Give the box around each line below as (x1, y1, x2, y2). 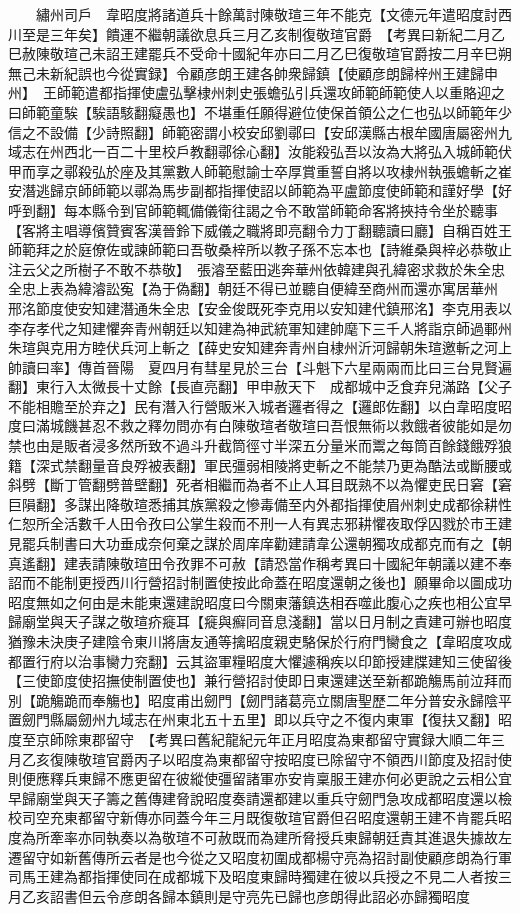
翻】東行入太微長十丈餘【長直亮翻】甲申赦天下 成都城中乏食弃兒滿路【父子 (8, 376, 512, 397)
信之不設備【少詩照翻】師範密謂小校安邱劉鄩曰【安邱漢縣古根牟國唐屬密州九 (8, 121, 512, 142)
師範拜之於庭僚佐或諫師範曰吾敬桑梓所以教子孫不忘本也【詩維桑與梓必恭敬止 (8, 239, 512, 260)
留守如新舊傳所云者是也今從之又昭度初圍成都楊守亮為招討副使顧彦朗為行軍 (21, 846, 512, 867)
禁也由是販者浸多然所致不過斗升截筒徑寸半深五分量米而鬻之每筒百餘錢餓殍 (8, 435, 498, 456)
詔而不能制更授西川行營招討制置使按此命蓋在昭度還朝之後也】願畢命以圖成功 (8, 572, 512, 593)
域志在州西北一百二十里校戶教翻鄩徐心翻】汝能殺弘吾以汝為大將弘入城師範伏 (8, 141, 512, 162)
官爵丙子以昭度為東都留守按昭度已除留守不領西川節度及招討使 (105, 748, 512, 769)
